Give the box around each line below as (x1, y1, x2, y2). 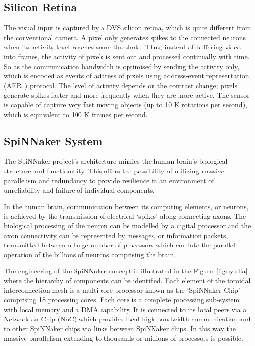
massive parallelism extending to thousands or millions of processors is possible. (4, 333, 243, 343)
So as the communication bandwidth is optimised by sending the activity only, (4, 61, 240, 71)
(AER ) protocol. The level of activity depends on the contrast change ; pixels (4, 80, 237, 90)
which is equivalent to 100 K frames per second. (4, 109, 148, 119)
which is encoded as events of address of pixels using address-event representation (4, 71, 249, 81)
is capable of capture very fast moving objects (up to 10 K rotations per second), (4, 99, 247, 109)
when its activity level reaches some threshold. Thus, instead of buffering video (4, 42, 241, 52)
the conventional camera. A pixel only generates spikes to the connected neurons (4, 32, 246, 42)
